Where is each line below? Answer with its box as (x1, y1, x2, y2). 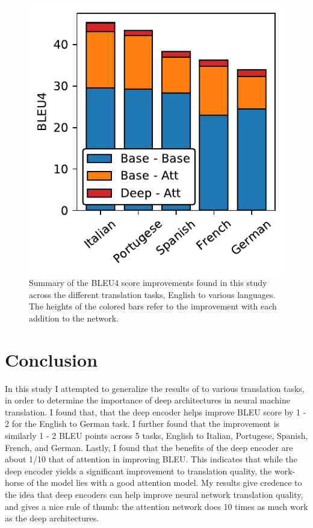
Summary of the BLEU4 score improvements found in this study (29, 276, 267, 289)
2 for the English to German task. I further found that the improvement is (5, 417, 280, 430)
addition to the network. (29, 311, 119, 324)
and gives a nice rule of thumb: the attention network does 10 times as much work (5, 500, 308, 512)
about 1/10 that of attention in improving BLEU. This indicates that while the (5, 453, 297, 465)
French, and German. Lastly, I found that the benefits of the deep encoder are (5, 441, 293, 453)
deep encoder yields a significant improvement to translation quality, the (5, 464, 272, 477)
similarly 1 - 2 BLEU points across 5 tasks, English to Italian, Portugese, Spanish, (5, 429, 308, 442)
